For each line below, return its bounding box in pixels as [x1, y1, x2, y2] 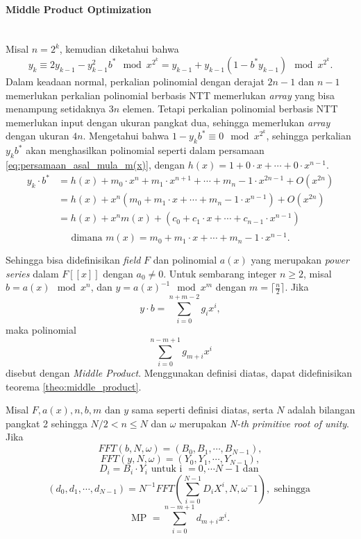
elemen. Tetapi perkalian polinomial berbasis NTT [122, 101, 338, 116]
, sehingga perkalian [266, 128, 351, 143]
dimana [71, 233, 103, 243]
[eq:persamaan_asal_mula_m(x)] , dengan [6, 157, 185, 171]
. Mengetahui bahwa [83, 128, 169, 143]
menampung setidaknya [6, 101, 106, 116]
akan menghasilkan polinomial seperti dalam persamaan [26, 143, 265, 157]
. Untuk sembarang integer [163, 266, 277, 280]
